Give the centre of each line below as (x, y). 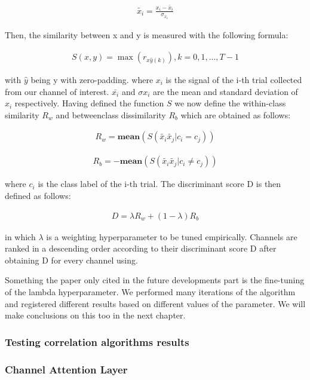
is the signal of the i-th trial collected (234, 79)
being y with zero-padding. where (92, 79)
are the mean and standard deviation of (225, 91)
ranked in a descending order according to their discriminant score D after (141, 248)
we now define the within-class (230, 103)
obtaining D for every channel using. (71, 260)
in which (20, 236)
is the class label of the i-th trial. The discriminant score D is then (159, 184)
